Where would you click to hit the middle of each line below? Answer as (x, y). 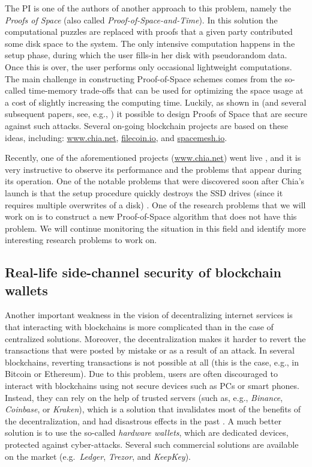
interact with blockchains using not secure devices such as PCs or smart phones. (152, 386)
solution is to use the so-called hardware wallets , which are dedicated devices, (147, 432)
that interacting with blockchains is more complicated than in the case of (139, 327)
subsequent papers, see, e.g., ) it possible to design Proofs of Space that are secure (156, 114)
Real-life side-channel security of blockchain (143, 272)
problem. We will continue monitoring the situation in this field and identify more (155, 228)
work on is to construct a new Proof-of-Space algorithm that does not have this (151, 216)
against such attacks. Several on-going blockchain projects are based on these (146, 125)
